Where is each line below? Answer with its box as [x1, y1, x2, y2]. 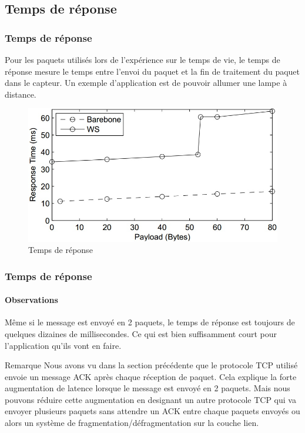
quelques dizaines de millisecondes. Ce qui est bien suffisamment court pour [5, 327, 277, 339]
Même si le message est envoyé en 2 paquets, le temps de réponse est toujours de [5, 316, 295, 328]
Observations [5, 294, 58, 306]
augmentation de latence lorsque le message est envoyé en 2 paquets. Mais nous [5, 382, 290, 394]
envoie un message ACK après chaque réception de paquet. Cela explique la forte [5, 370, 297, 382]
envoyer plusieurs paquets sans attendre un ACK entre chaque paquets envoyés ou [5, 405, 300, 417]
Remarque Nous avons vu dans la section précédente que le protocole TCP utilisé [5, 359, 298, 371]
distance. [5, 88, 36, 100]
